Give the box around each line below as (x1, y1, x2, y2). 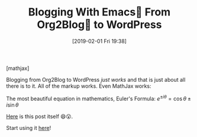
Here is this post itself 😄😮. (6, 113, 73, 120)
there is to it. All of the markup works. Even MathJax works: (6, 82, 152, 90)
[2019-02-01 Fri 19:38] (72, 37, 127, 44)
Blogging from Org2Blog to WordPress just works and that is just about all (6, 76, 186, 83)
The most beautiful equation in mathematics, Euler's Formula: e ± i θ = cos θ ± (6, 94, 191, 102)
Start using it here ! (6, 124, 51, 131)
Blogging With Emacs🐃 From (28, 5, 171, 19)
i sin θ (6, 101, 19, 109)
